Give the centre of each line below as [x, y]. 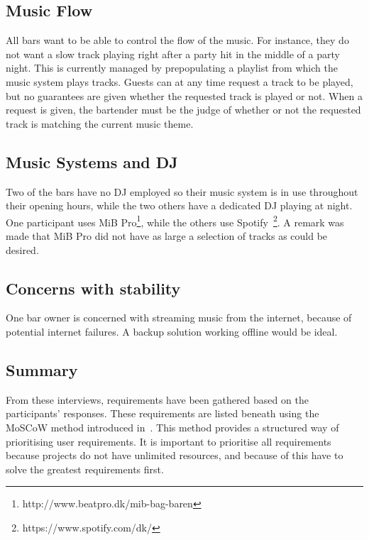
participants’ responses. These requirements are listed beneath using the [163, 413]
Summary [42, 369]
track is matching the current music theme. [100, 123]
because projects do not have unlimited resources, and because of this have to [175, 455]
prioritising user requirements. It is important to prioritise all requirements [169, 441]
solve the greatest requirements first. [85, 469]
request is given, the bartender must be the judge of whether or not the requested [183, 110]
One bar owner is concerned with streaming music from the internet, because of [179, 318]
